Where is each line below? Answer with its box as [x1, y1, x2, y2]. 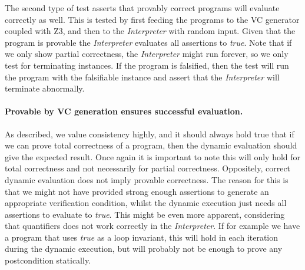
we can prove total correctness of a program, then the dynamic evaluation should [5, 139, 297, 151]
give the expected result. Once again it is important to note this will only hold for [5, 150, 301, 163]
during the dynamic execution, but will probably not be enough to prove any [5, 242, 283, 255]
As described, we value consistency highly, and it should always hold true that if [5, 127, 294, 140]
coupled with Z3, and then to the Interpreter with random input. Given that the [5, 25, 296, 37]
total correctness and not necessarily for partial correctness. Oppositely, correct [5, 162, 291, 174]
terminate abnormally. [5, 82, 85, 95]
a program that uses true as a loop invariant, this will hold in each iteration [5, 231, 279, 243]
